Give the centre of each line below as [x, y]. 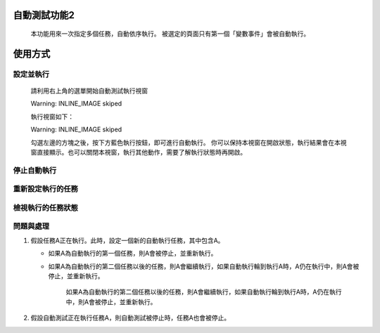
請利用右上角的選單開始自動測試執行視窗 [89, 91]
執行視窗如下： [52, 117]
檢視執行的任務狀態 [46, 207]
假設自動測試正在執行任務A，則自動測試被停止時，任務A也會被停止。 [131, 318]
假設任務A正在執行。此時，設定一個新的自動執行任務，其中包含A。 [127, 240]
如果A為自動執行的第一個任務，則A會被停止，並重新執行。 [133, 254]
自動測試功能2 [44, 15]
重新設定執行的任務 [46, 189]
